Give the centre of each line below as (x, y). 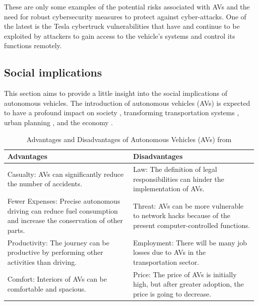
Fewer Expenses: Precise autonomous (64, 201)
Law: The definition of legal (175, 169)
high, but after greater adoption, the (189, 284)
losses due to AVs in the (169, 252)
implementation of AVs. (169, 189)
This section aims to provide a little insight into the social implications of (116, 93)
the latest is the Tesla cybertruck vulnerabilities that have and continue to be (122, 26)
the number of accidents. (45, 184)
